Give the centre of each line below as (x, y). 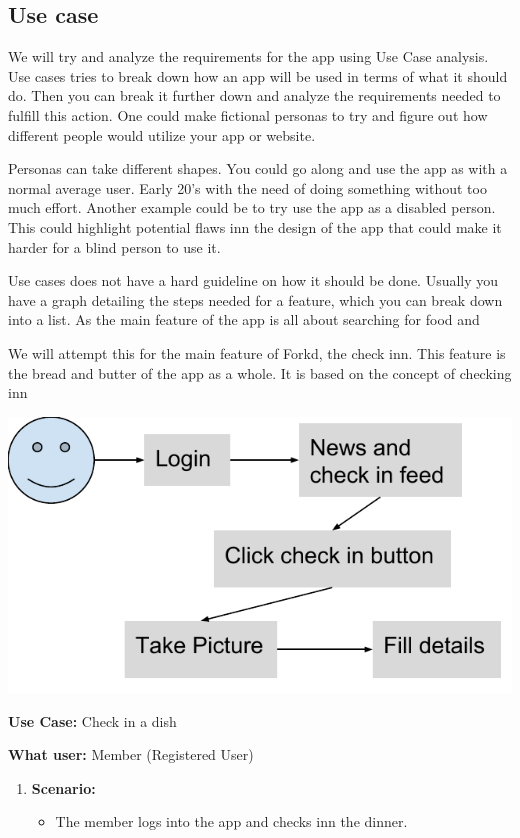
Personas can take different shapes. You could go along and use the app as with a (258, 168)
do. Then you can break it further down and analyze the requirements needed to (254, 95)
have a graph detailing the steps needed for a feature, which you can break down (255, 299)
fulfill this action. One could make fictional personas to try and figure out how (248, 114)
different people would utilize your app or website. (162, 134)
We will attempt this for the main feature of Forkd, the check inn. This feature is (257, 352)
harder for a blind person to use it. (114, 246)
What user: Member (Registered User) (131, 754)
